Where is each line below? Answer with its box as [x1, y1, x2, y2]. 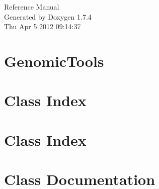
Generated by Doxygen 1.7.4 [4, 11, 92, 22]
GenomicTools [4, 50, 104, 71]
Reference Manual [4, 2, 59, 12]
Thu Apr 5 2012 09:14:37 [4, 21, 81, 32]
